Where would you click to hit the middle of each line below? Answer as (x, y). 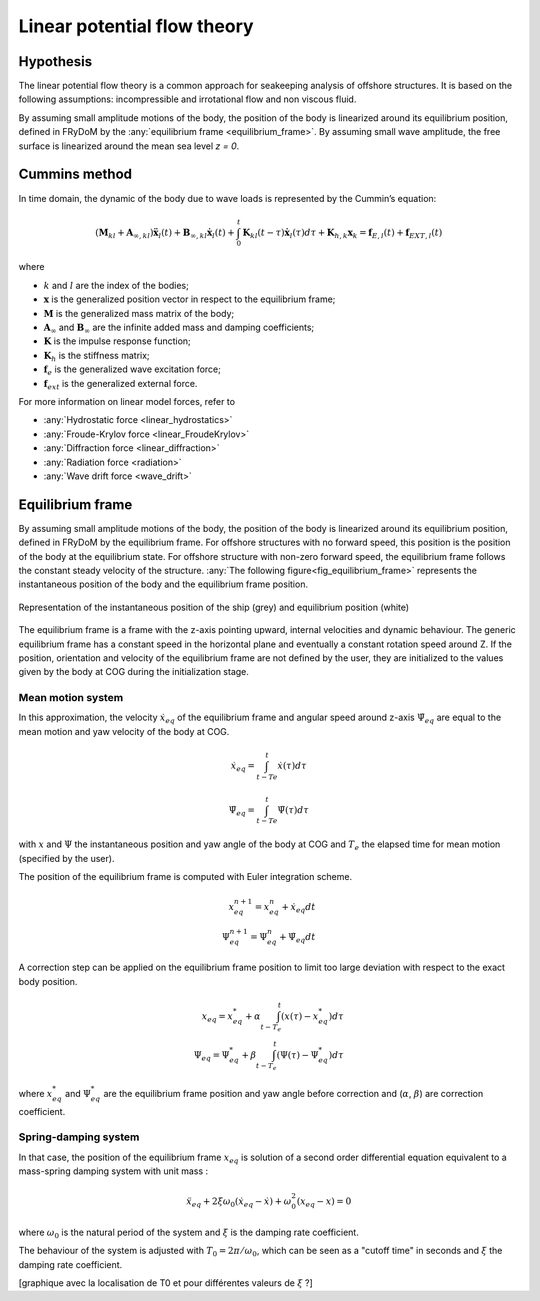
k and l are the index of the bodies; (116, 285)
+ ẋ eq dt (298, 908)
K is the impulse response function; (117, 341)
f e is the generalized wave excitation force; (132, 370)
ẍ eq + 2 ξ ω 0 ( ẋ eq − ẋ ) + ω (239, 1202)
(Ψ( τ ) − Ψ (297, 1055)
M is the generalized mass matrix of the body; (139, 313)
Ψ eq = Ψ (211, 1056)
